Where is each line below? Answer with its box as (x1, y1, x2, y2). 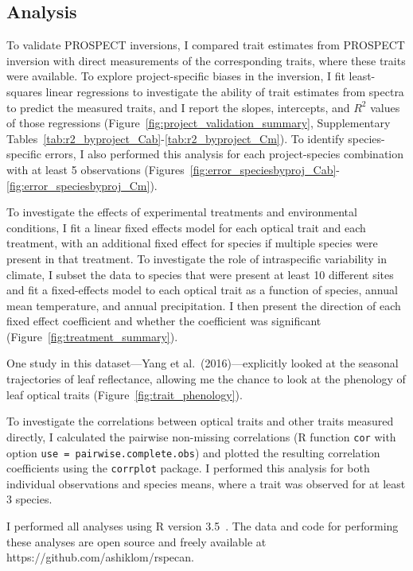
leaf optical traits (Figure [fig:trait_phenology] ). (6, 386, 243, 402)
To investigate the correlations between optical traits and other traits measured (6, 413, 394, 429)
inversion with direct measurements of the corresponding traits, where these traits (6, 52, 406, 68)
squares (6, 83, 42, 99)
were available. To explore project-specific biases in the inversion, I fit (6, 68, 345, 84)
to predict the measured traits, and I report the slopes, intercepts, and (6, 99, 350, 115)
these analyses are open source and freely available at (6, 533, 267, 550)
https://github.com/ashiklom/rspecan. (6, 549, 194, 565)
